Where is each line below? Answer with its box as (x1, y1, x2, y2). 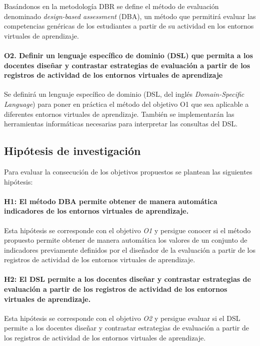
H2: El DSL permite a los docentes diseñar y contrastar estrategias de (4, 274, 251, 284)
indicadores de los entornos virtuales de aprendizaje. (4, 206, 189, 216)
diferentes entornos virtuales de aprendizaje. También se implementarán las (4, 108, 234, 119)
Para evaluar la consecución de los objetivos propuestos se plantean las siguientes (4, 166, 252, 177)
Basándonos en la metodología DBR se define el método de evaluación (4, 1, 219, 11)
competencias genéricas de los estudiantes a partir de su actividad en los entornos (4, 21, 254, 31)
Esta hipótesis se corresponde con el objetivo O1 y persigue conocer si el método (4, 225, 251, 235)
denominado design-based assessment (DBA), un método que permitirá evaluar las (4, 11, 256, 21)
